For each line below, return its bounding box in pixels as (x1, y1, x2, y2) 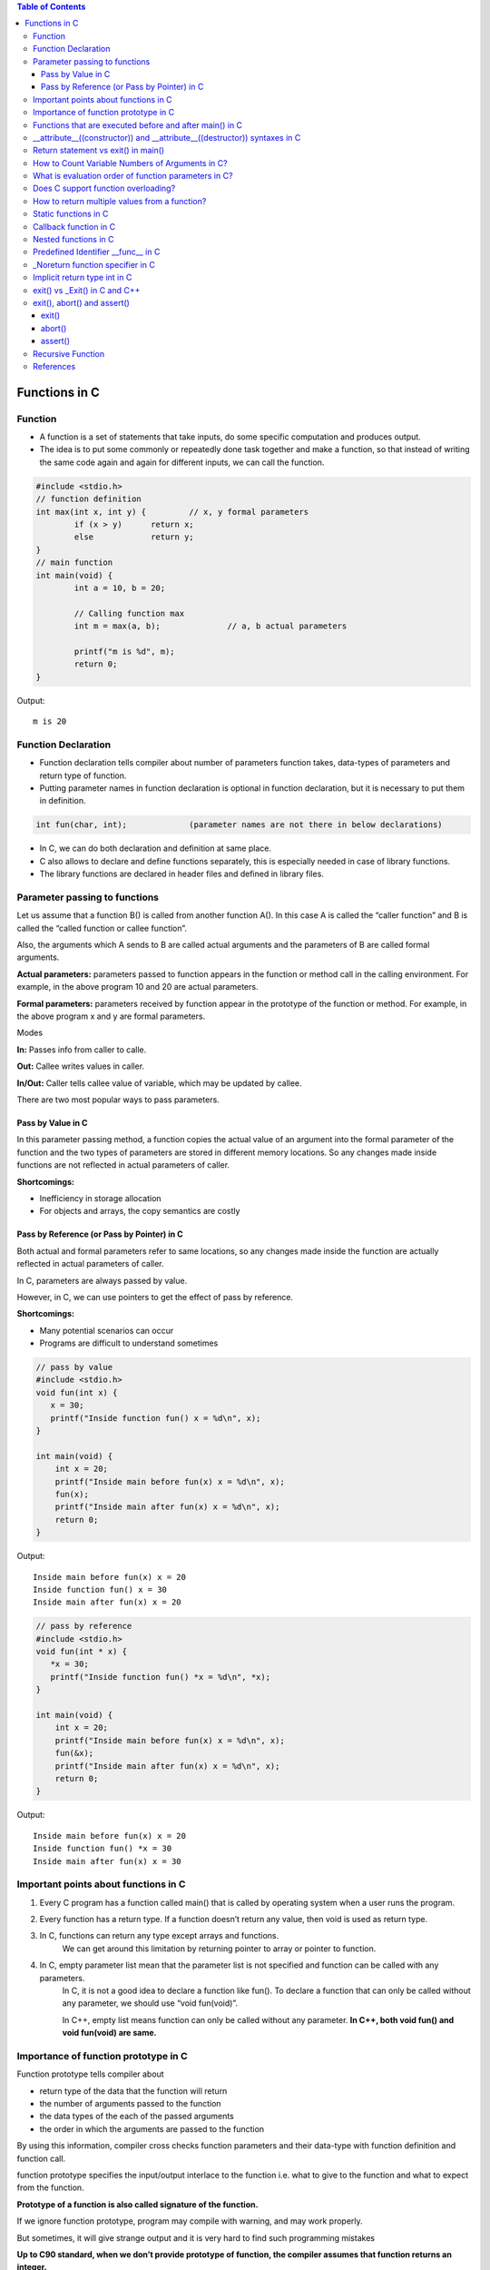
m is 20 (33, 716, 67, 726)
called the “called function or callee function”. (16, 923, 188, 933)
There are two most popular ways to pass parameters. (16, 1094, 220, 1105)
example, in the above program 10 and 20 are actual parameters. (16, 982, 259, 992)
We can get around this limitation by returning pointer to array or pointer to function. (62, 1943, 377, 1954)
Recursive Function (33, 348, 104, 359)
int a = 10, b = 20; (73, 582, 166, 593)
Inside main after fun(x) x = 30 (33, 1856, 181, 1866)
